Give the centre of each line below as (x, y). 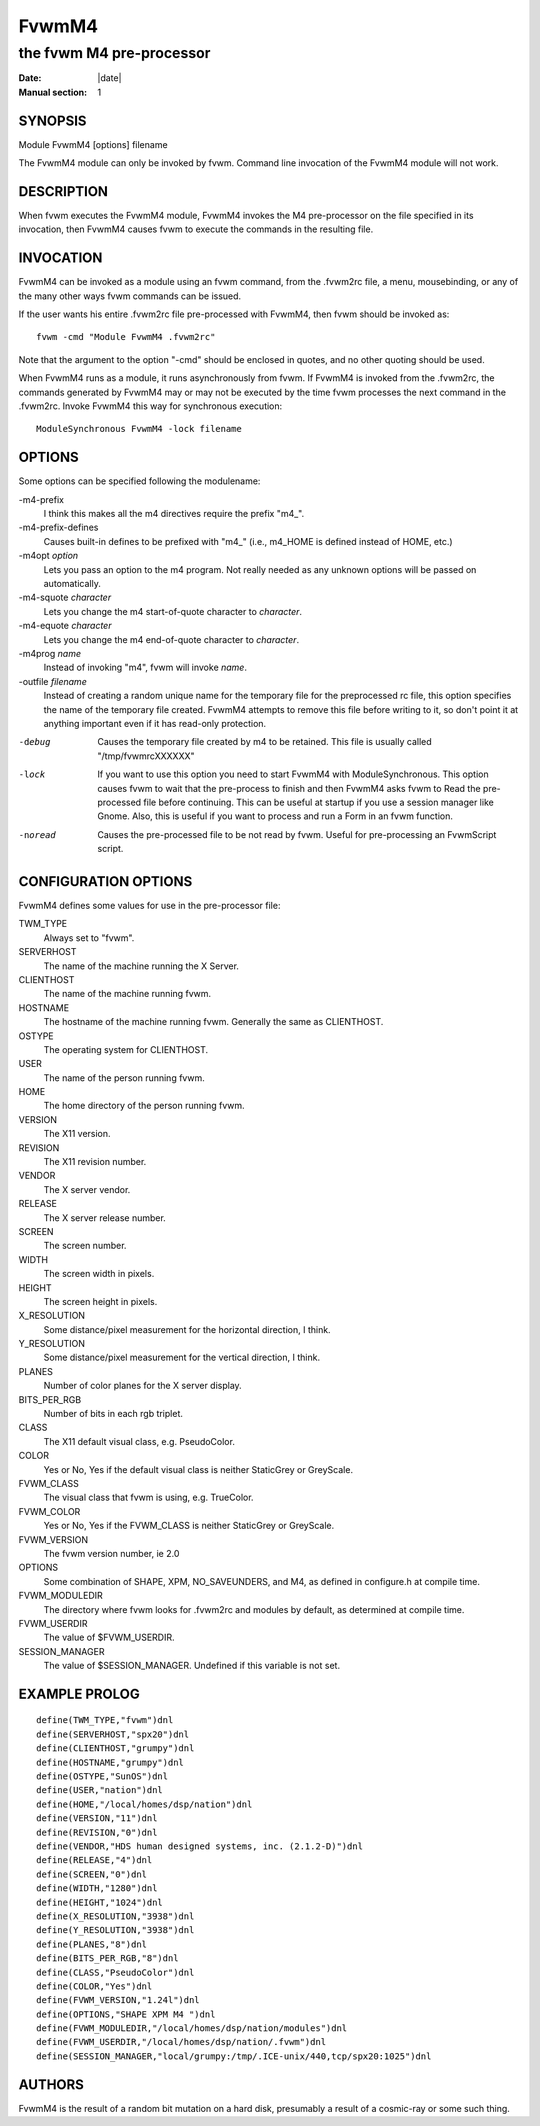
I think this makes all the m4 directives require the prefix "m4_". (174, 514)
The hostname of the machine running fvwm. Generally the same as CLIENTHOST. (213, 1022)
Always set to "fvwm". (89, 937)
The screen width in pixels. (99, 1274)
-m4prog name (50, 653)
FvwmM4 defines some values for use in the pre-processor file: (149, 905)
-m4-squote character (65, 597)
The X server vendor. (87, 1189)
